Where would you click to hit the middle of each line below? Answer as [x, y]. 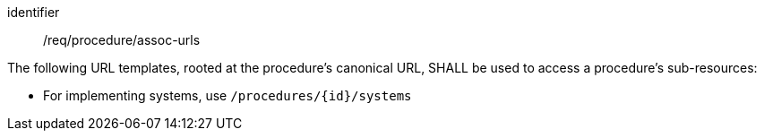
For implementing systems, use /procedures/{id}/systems [227, 95]
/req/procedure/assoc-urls [122, 40]
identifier [34, 12]
